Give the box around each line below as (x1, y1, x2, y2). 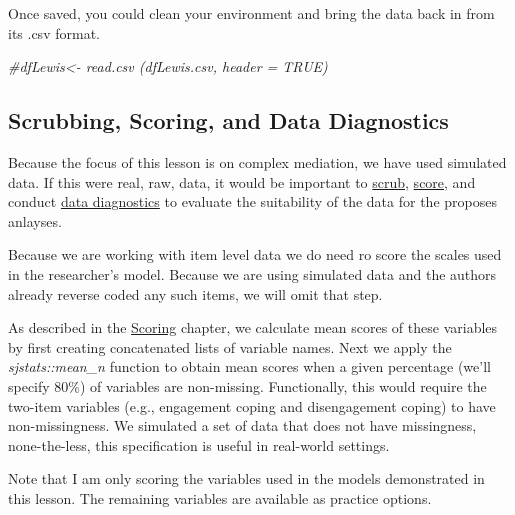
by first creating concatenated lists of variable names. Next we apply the (8, 336, 452, 357)
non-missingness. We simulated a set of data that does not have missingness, (8, 415, 477, 436)
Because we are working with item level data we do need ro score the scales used (8, 244, 502, 265)
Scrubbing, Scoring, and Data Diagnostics (8, 105, 449, 136)
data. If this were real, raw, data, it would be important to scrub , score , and (8, 171, 476, 192)
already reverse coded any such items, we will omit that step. (8, 283, 383, 304)
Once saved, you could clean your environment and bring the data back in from (8, 3, 495, 23)
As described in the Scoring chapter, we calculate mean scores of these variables (8, 317, 498, 338)
